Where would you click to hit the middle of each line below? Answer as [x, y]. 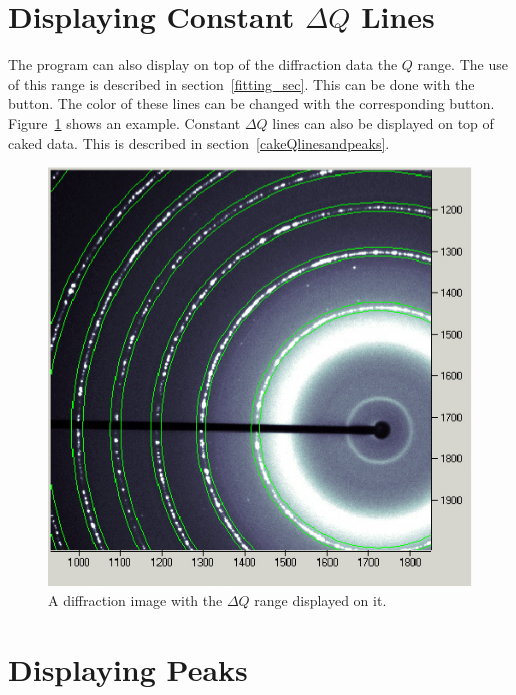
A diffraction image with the [135, 599]
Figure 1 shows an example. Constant [124, 122]
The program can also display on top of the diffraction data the [203, 64]
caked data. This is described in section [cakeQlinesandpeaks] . [199, 142]
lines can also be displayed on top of [383, 122]
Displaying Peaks [128, 668]
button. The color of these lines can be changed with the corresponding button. [251, 103]
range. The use [462, 64]
